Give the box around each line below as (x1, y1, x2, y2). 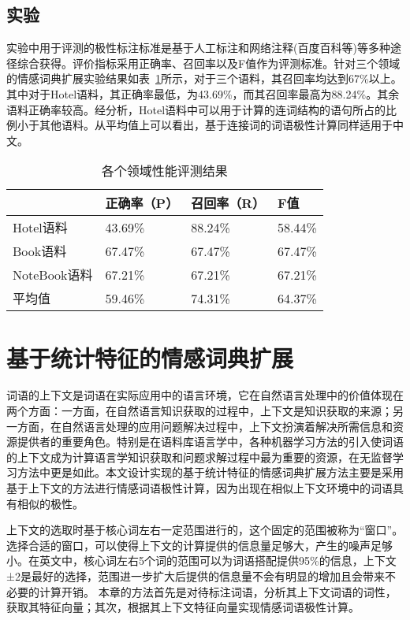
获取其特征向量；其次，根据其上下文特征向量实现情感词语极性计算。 (6, 599, 360, 615)
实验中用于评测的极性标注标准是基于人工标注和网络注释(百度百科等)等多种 (6, 39, 390, 56)
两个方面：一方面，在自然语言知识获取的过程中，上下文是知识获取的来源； (6, 403, 393, 419)
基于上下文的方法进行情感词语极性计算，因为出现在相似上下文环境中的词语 (6, 480, 393, 496)
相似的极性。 (17, 495, 84, 511)
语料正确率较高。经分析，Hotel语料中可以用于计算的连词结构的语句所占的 (6, 101, 386, 117)
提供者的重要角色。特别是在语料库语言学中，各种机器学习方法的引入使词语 (17, 433, 404, 450)
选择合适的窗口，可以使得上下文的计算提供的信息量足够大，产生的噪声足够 (6, 536, 393, 553)
